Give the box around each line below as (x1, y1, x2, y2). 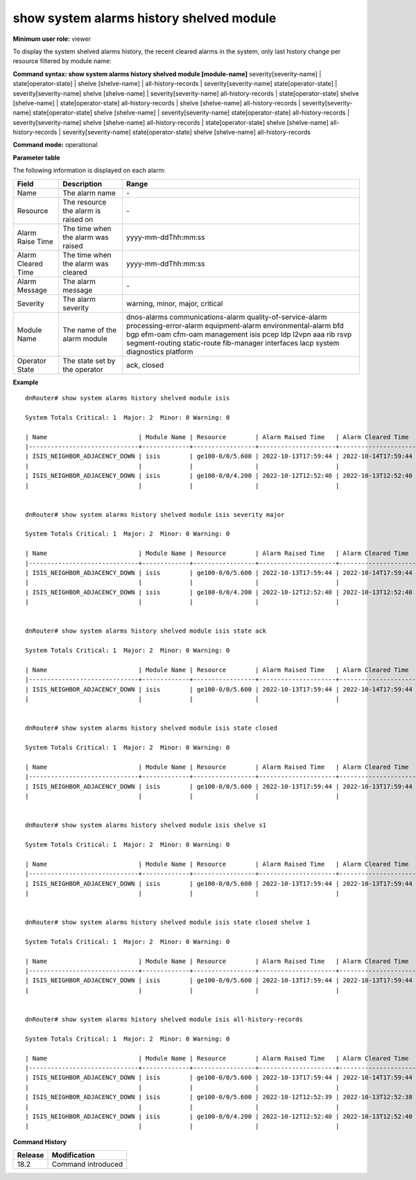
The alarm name (62, 188, 116, 198)
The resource (62, 197, 107, 207)
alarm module (62, 334, 107, 343)
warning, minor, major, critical (125, 298, 223, 308)
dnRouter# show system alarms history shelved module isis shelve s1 (25, 821, 267, 829)
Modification (51, 1150, 95, 1160)
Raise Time (17, 237, 53, 246)
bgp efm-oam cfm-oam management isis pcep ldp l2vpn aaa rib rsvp (125, 330, 352, 339)
